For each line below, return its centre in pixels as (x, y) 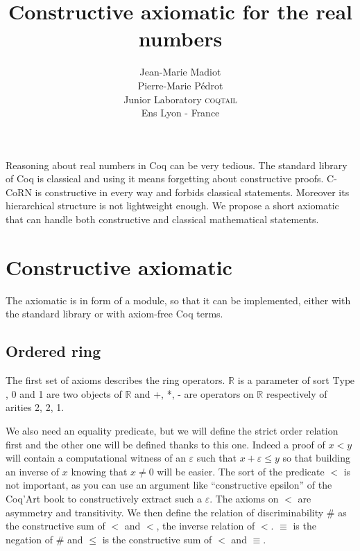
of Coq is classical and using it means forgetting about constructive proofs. (165, 178)
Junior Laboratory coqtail (180, 99)
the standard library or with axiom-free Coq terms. (114, 314)
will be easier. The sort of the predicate (241, 471)
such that (217, 458)
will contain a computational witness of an (96, 458)
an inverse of (33, 471)
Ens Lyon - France (180, 113)
